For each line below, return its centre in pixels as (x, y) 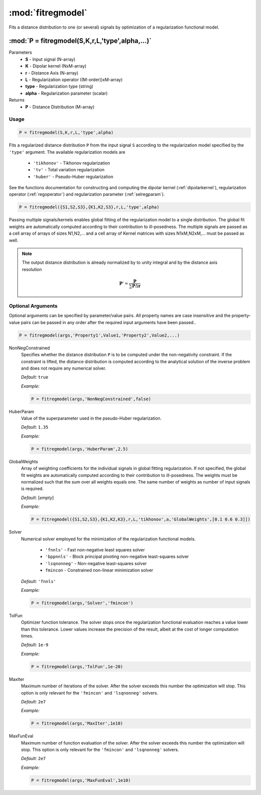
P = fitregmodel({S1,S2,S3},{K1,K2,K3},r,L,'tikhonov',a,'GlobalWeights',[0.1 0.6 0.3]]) (141, 519)
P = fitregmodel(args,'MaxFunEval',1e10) (81, 780)
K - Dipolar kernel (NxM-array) (56, 66)
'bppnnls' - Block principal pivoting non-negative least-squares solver (117, 557)
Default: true (35, 377)
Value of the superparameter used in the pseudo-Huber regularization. (91, 418)
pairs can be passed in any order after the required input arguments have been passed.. (109, 322)
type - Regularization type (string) (59, 86)
